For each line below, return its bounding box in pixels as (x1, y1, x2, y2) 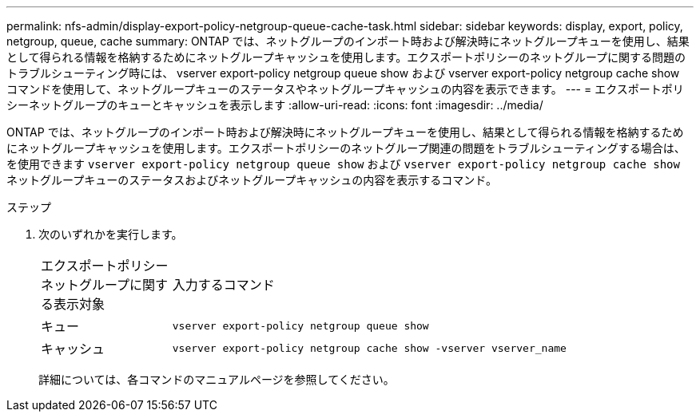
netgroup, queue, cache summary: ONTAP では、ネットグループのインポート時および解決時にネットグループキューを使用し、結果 (6, 34, 690, 48)
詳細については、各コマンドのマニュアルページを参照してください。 (38, 373, 395, 386)
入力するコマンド (172, 277, 275, 293)
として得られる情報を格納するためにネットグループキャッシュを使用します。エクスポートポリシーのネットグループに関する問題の (6, 50, 686, 64)
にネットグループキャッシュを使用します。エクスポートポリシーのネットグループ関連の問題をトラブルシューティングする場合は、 (6, 141, 686, 155)
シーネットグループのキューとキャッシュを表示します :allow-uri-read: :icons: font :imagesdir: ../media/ (6, 98, 543, 112)
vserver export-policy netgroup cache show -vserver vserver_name (172, 341, 567, 354)
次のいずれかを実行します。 (38, 227, 183, 241)
